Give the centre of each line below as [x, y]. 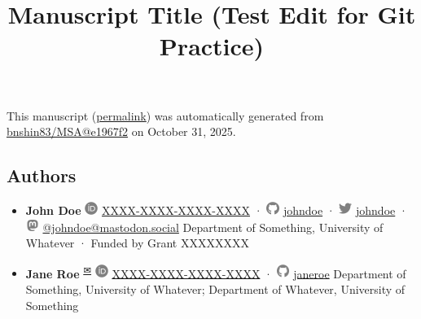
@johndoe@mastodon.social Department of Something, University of [213, 227]
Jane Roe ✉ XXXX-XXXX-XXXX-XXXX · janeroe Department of [216, 272]
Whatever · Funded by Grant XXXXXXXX [137, 243]
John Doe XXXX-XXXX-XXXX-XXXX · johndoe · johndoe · [217, 210]
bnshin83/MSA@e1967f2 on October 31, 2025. [121, 131]
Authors [42, 175]
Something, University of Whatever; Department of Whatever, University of [215, 288]
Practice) [212, 46]
